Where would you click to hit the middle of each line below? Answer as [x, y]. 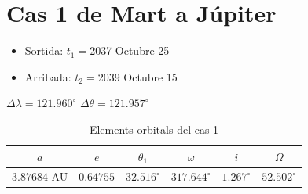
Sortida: [44, 50]
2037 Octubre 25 [130, 50]
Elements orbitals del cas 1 [154, 129]
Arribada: [48, 76]
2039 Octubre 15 [137, 76]
